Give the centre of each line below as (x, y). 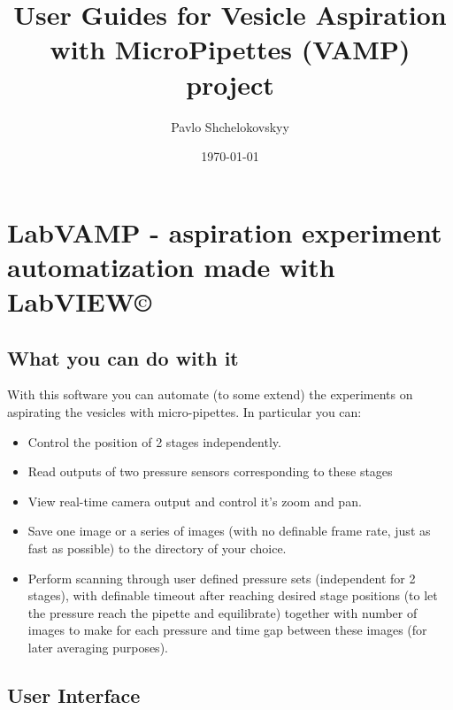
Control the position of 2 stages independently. (154, 441)
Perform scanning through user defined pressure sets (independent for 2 (222, 578)
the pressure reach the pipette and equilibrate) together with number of (223, 612)
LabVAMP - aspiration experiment (225, 232)
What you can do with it (123, 357)
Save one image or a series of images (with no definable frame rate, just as (229, 531)
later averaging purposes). (98, 647)
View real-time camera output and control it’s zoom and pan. (195, 501)
